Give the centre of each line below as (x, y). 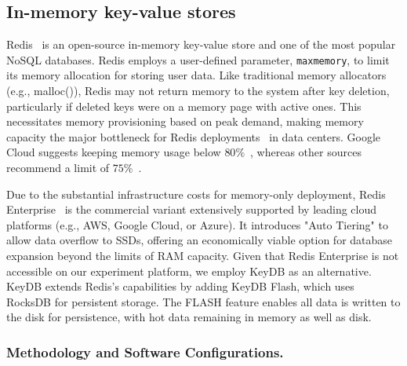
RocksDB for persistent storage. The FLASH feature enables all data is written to (203, 301)
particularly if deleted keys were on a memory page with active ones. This (184, 106)
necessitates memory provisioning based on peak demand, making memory (185, 121)
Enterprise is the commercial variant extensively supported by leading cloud (192, 209)
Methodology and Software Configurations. (145, 351)
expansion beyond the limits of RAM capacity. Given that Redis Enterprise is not (203, 255)
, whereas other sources (306, 152)
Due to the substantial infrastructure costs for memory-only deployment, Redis (196, 194)
